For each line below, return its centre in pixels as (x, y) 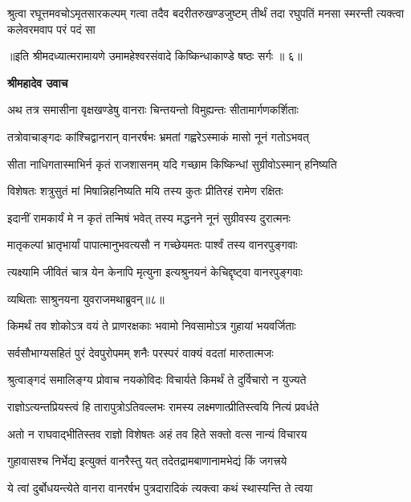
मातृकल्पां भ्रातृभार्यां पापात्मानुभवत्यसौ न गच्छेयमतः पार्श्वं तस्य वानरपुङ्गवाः (153, 245)
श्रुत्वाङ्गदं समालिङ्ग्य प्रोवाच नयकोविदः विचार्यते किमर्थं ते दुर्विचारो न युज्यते (157, 380)
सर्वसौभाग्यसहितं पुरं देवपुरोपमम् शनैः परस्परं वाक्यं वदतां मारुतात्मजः (140, 352)
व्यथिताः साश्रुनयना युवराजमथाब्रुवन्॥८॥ (86, 298)
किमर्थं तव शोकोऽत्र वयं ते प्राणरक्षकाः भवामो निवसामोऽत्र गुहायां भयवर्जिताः (152, 326)
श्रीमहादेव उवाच (38, 82)
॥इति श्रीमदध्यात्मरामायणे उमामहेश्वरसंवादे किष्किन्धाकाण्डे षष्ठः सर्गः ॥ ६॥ (155, 56)
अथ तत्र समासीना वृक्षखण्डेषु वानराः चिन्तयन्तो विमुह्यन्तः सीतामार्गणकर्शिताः (153, 110)
